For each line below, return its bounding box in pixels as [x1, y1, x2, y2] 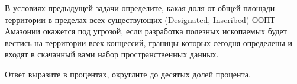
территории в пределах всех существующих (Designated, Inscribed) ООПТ [5, 13, 275, 25]
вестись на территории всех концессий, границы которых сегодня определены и [5, 36, 292, 49]
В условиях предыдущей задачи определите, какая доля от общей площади [5, 2, 275, 14]
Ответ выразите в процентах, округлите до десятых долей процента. [5, 67, 251, 80]
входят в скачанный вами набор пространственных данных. [5, 48, 219, 60]
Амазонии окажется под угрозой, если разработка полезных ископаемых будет [5, 25, 287, 37]
